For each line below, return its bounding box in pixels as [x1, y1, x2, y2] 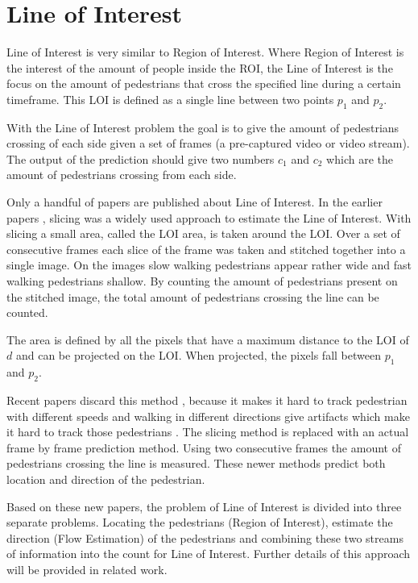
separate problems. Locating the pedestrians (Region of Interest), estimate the [6, 514, 393, 531]
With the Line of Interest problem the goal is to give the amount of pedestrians [6, 119, 399, 135]
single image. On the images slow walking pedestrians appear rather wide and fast [6, 256, 412, 273]
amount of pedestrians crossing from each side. [6, 166, 237, 183]
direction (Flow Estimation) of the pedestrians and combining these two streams [6, 529, 404, 546]
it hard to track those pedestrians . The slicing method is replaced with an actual [6, 423, 409, 440]
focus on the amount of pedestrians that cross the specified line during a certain [6, 75, 401, 92]
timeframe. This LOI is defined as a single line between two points [6, 90, 334, 107]
